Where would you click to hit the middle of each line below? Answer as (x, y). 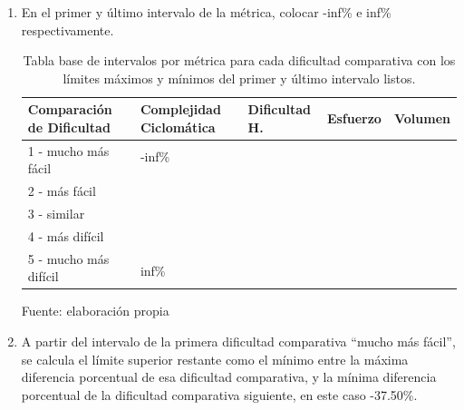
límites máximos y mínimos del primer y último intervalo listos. (239, 78)
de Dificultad (69, 127)
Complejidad (180, 109)
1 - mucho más (68, 150)
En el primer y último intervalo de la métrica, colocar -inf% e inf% (206, 12)
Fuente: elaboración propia (95, 311)
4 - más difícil (66, 235)
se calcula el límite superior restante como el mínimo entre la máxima (215, 359)
